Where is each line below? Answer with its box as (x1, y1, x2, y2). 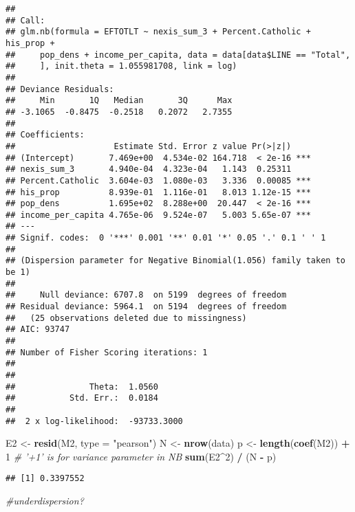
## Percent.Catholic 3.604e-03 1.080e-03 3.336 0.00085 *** (6, 175, 311, 186)
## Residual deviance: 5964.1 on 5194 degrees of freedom (6, 302, 287, 312)
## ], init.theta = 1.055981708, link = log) (6, 61, 237, 71)
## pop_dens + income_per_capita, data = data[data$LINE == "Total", (6, 49, 351, 60)
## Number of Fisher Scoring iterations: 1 (6, 347, 208, 357)
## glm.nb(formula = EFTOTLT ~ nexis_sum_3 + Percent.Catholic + (6, 27, 311, 37)
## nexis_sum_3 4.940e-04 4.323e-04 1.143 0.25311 (6, 164, 292, 175)
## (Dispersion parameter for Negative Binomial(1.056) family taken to (6, 256, 345, 266)
